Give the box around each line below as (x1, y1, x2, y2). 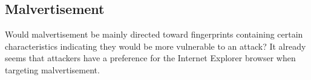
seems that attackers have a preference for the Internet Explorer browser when (5, 52, 296, 64)
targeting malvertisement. (5, 63, 100, 76)
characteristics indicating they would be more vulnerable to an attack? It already (5, 39, 306, 52)
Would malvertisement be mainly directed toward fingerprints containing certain (5, 28, 303, 41)
